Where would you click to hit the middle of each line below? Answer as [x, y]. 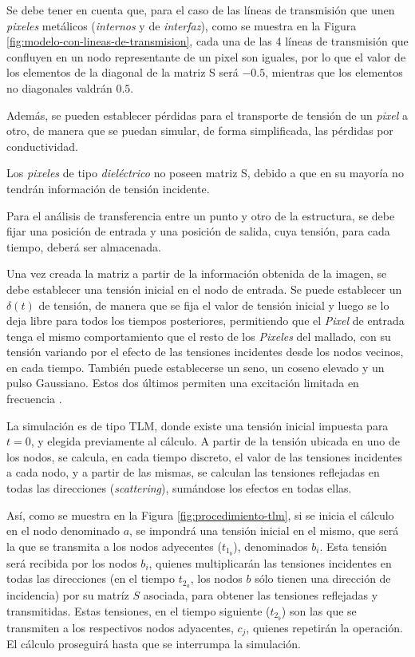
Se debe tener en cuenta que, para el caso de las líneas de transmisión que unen [201, 10]
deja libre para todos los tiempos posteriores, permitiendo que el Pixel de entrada [206, 321]
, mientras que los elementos [334, 72]
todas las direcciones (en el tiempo [91, 578]
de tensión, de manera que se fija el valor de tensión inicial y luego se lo [214, 305]
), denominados [271, 546]
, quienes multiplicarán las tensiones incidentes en [270, 562]
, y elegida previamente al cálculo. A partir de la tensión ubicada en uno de [215, 441]
